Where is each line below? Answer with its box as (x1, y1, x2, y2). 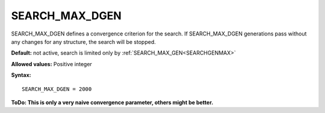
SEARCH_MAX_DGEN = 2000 (22, 85, 92, 93)
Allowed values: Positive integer (11, 60, 93, 67)
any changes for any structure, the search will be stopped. (11, 38, 156, 45)
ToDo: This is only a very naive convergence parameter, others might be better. (11, 99, 214, 106)
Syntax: (11, 72, 31, 79)
